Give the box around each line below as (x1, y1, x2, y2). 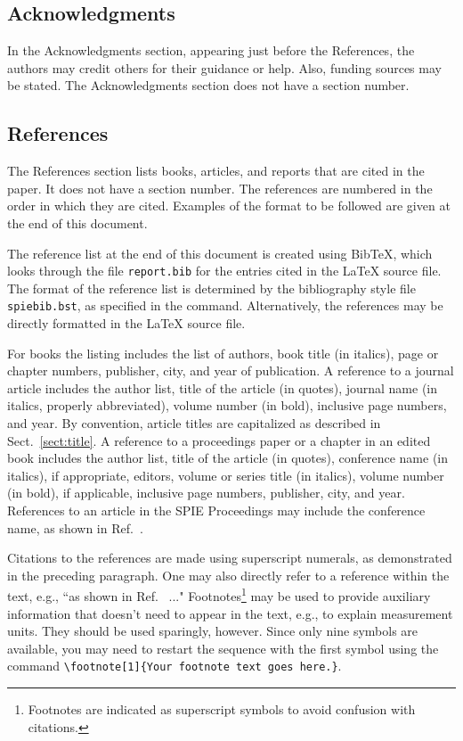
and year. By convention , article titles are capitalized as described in (7, 414, 381, 432)
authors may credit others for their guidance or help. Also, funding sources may (7, 58, 442, 77)
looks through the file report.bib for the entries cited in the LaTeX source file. (7, 261, 442, 280)
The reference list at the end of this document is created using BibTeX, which (7, 243, 433, 262)
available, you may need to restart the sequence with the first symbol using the (7, 638, 439, 657)
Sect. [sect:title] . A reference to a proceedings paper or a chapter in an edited (7, 431, 431, 449)
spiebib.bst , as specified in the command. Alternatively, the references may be (7, 296, 443, 315)
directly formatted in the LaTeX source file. (7, 314, 246, 333)
